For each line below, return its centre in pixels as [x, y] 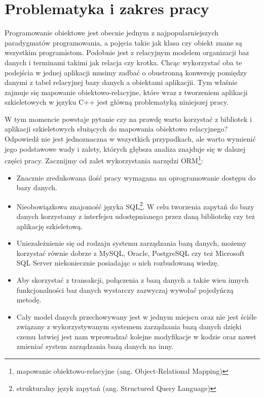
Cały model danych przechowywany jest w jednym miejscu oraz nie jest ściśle [137, 316]
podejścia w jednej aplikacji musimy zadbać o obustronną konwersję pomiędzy [126, 72]
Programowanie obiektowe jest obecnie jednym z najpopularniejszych [112, 33]
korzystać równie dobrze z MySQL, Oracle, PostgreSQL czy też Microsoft [130, 253]
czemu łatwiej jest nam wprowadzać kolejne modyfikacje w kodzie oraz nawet [136, 336]
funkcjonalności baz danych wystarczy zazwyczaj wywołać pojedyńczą [125, 290]
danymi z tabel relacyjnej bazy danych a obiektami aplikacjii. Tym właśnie [121, 82]
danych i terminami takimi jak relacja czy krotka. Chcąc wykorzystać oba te [123, 62]
